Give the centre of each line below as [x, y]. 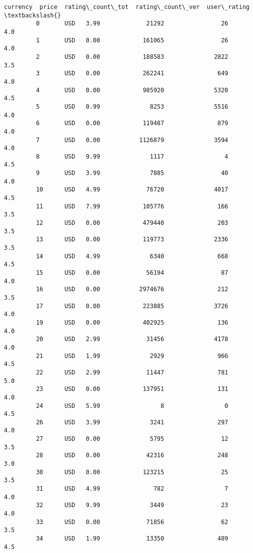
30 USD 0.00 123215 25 [132, 472]
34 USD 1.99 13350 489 [132, 539]
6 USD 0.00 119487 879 [132, 123]
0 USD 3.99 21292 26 [132, 24]
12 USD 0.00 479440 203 [132, 223]
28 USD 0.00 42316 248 [132, 456]
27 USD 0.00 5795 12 [132, 439]
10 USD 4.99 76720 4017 [132, 190]
